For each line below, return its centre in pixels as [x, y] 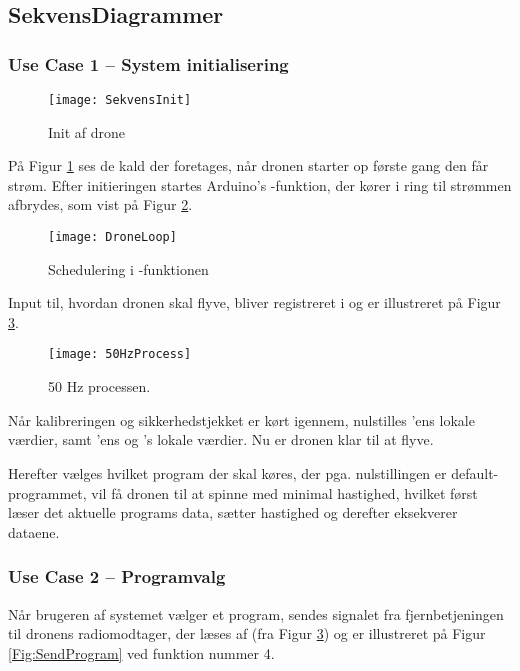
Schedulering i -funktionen [128, 268]
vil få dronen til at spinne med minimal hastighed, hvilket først [284, 492]
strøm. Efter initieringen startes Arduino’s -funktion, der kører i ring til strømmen [260, 184]
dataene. [34, 531]
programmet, [47, 492]
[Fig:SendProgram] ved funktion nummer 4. [141, 652]
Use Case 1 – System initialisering [148, 63]
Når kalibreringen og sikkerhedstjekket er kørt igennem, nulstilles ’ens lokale [241, 419]
